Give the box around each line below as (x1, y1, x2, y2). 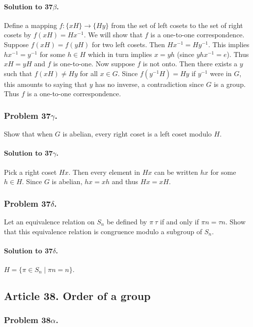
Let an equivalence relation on (4, 216, 95, 226)
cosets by (4, 29, 31, 40)
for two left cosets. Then (92, 39, 165, 49)
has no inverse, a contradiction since (95, 79, 204, 89)
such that (4, 68, 32, 78)
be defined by (107, 216, 147, 226)
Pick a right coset (4, 166, 57, 177)
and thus (112, 176, 139, 187)
